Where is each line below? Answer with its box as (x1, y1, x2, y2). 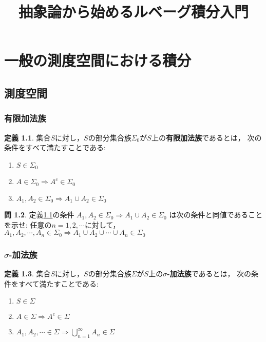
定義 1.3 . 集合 (4, 268, 51, 278)
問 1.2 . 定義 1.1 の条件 (4, 209, 74, 220)
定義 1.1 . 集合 (4, 132, 51, 143)
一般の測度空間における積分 (4, 50, 192, 71)
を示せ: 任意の (4, 219, 52, 230)
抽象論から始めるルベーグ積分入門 (18, 1, 249, 22)
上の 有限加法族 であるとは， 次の (151, 132, 262, 143)
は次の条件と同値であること (169, 209, 263, 220)
